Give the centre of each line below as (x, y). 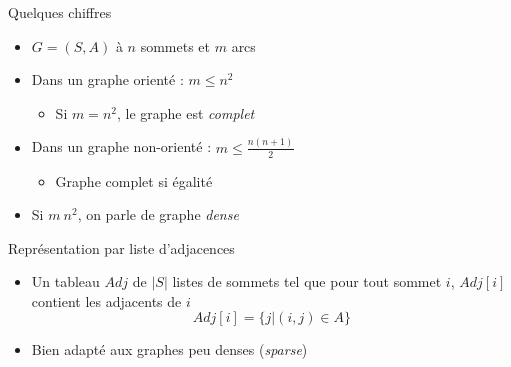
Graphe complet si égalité (134, 180)
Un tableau (65, 281)
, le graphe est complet (185, 112)
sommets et (175, 45)
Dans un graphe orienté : (107, 79)
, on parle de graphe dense (158, 214)
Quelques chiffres (60, 12)
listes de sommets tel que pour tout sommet (307, 281)
